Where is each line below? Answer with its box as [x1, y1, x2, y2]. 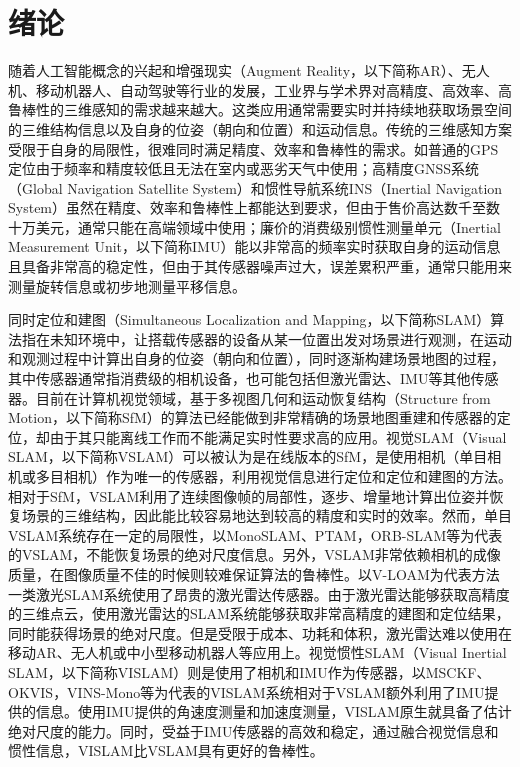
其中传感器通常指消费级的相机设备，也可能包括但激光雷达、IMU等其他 [8, 368, 471, 389]
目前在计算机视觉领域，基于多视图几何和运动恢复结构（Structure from [35, 387, 491, 408]
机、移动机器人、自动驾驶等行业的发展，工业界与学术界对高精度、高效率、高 [8, 79, 512, 100]
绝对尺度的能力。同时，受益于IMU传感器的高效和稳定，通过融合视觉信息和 [8, 720, 499, 741]
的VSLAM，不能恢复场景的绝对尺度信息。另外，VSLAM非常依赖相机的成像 [8, 544, 501, 565]
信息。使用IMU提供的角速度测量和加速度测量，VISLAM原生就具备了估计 [35, 701, 512, 722]
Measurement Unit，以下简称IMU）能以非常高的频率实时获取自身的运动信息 [8, 236, 501, 257]
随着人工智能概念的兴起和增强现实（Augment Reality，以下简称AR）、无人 [8, 60, 490, 81]
